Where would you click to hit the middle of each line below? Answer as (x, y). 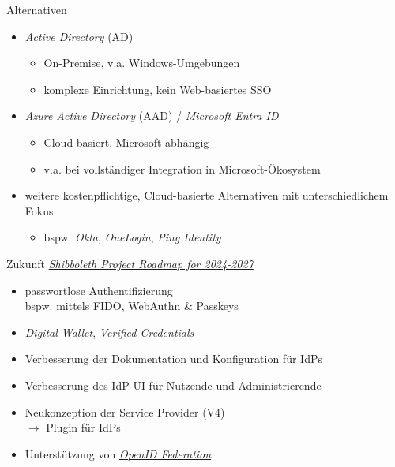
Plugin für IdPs (83, 427)
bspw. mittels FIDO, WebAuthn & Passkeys (132, 306)
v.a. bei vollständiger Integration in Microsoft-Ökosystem (182, 168)
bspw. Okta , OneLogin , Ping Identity (132, 237)
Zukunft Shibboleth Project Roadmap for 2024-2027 (130, 263)
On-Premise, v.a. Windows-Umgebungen (142, 63)
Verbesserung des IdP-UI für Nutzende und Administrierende (173, 385)
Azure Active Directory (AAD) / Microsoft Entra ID (152, 116)
